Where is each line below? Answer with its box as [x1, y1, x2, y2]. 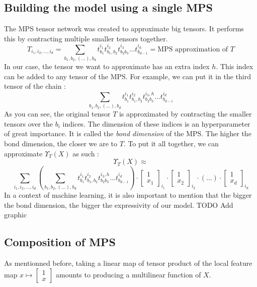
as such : [72, 148, 99, 158]
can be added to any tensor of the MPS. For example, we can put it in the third [4, 71, 251, 81]
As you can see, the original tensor [4, 108, 111, 119]
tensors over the [4, 118, 53, 129]
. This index [216, 61, 253, 71]
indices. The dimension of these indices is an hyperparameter [62, 118, 250, 129]
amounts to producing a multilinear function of [56, 269, 201, 279]
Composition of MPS [4, 234, 116, 250]
